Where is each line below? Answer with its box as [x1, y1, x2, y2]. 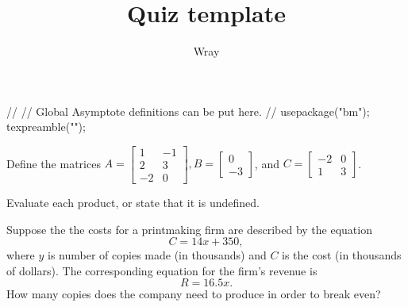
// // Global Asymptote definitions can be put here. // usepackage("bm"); [6, 102, 370, 119]
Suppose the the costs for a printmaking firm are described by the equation [6, 221, 372, 237]
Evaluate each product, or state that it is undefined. [6, 194, 260, 210]
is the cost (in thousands [282, 247, 402, 263]
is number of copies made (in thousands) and [48, 247, 267, 263]
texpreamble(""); [6, 118, 86, 135]
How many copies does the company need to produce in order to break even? [6, 286, 381, 302]
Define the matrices [6, 155, 101, 171]
